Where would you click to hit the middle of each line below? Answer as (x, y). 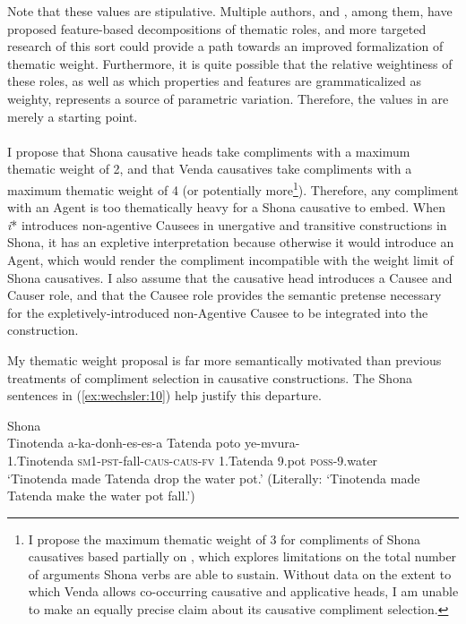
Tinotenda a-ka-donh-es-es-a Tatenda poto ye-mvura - (154, 443)
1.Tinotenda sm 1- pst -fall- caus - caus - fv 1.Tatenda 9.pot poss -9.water (193, 460)
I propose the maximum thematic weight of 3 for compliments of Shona (224, 539)
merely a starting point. (73, 116)
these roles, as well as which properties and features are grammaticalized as (214, 81)
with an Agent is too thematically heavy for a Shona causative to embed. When (227, 207)
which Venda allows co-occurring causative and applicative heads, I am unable (243, 591)
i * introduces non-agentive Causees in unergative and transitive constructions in (227, 224)
